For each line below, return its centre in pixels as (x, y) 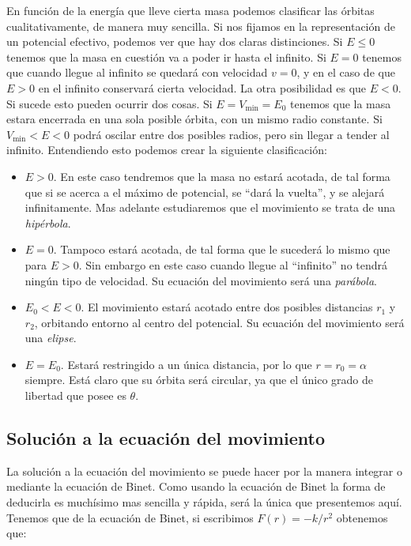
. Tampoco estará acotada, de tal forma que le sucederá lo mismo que (222, 249)
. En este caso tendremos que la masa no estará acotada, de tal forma (222, 176)
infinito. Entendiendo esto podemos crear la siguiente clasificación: (167, 150)
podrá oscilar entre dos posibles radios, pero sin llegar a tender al (231, 134)
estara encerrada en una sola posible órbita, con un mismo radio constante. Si (194, 119)
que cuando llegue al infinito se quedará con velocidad (137, 72)
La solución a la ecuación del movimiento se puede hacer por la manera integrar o (205, 471)
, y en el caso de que (346, 72)
